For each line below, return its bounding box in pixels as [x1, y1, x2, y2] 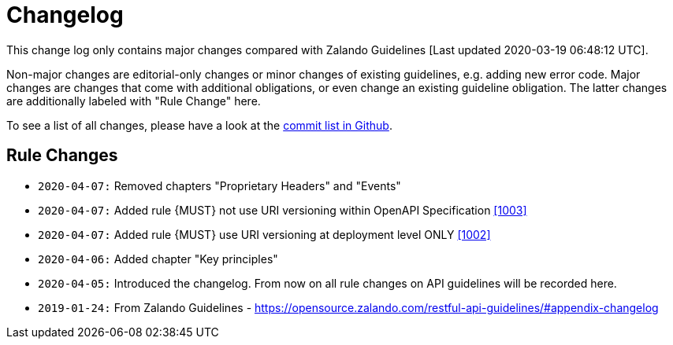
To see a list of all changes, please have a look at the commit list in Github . [6, 118, 392, 132]
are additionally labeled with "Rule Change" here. [6, 94, 261, 108]
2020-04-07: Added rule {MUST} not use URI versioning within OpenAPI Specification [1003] [38, 203, 527, 217]
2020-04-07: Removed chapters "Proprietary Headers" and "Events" [38, 178, 401, 193]
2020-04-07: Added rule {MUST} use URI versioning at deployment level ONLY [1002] [38, 227, 491, 241]
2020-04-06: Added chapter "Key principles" [38, 251, 278, 266]
